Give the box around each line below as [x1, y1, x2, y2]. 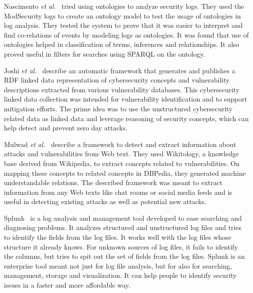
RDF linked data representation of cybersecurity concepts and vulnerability [4, 75, 230, 85]
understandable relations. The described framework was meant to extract [4, 177, 223, 188]
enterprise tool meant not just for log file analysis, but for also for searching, [4, 260, 232, 271]
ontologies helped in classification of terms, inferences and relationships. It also [4, 39, 239, 49]
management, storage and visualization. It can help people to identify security [4, 270, 237, 280]
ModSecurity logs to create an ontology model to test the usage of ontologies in [4, 10, 241, 21]
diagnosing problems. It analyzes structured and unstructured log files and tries [4, 222, 241, 232]
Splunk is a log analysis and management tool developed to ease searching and [4, 212, 242, 223]
